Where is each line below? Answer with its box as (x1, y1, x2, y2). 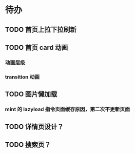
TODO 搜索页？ (5, 140, 51, 149)
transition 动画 (5, 74, 40, 80)
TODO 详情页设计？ (5, 122, 64, 131)
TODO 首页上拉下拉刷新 (5, 25, 77, 34)
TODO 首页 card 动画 (5, 43, 68, 52)
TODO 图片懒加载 (5, 90, 58, 98)
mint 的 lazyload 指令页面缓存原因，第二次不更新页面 (5, 106, 130, 113)
